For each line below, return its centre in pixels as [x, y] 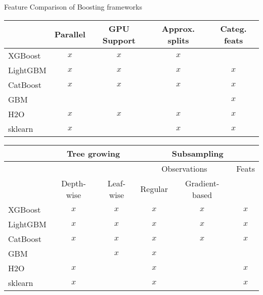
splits [178, 40]
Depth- [74, 183]
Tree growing [94, 153]
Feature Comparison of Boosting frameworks [73, 7]
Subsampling [198, 153]
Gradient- [202, 183]
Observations [184, 168]
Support [119, 40]
